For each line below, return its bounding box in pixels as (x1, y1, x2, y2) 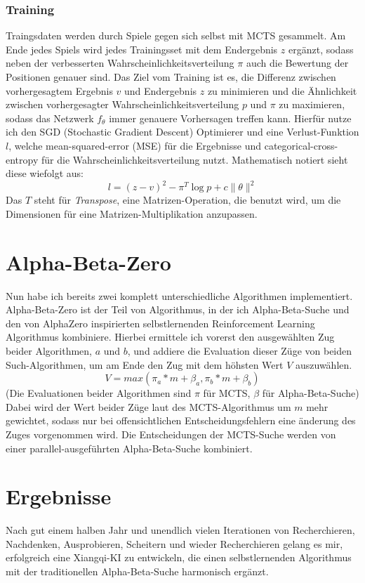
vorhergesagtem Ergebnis (6, 83, 113, 98)
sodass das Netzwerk (6, 110, 94, 125)
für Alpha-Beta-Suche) (262, 386, 359, 400)
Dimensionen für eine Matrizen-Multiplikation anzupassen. (6, 206, 258, 221)
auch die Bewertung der (246, 55, 349, 70)
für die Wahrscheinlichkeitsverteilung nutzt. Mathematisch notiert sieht (41, 152, 348, 166)
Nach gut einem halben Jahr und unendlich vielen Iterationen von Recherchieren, (6, 523, 355, 537)
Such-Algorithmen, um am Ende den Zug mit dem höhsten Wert (6, 357, 284, 372)
